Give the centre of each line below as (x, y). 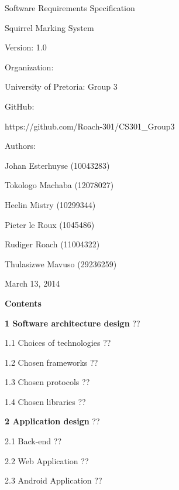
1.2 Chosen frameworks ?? (51, 362)
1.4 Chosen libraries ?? (45, 401)
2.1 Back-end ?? (33, 441)
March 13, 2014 (32, 283)
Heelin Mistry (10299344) (50, 204)
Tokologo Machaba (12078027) (59, 185)
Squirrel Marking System (49, 27)
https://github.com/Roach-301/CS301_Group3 (90, 126)
